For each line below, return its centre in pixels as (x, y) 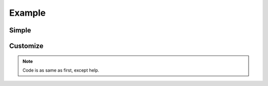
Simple (20, 30)
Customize (26, 46)
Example (27, 13)
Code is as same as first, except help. (61, 70)
